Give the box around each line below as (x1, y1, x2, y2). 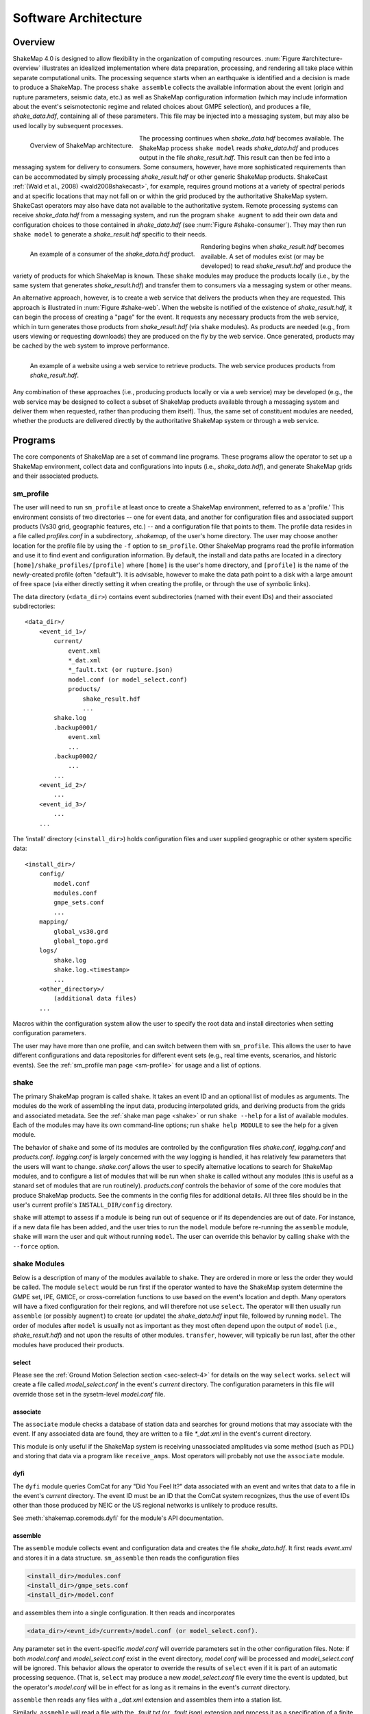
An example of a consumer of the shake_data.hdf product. (29, 250, 195, 258)
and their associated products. (12, 472, 99, 480)
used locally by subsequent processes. (12, 121, 123, 130)
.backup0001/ (53, 723, 97, 732)
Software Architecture (12, 10, 143, 25)
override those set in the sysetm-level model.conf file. (12, 1390, 166, 1398)
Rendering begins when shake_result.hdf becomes (201, 243, 345, 251)
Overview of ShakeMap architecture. (29, 141, 134, 149)
